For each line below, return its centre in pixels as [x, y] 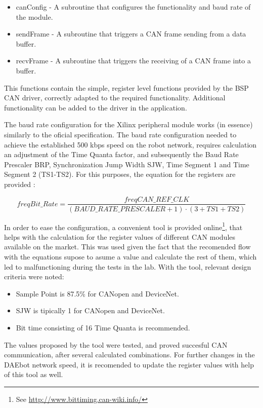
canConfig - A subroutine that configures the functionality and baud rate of [133, 7]
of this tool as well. [34, 374]
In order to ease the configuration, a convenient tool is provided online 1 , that [123, 226]
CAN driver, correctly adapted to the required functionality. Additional [115, 98]
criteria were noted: [34, 276]
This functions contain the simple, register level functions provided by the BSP [126, 87]
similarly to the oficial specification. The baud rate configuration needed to [120, 134]
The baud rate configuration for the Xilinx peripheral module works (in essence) [128, 124]
